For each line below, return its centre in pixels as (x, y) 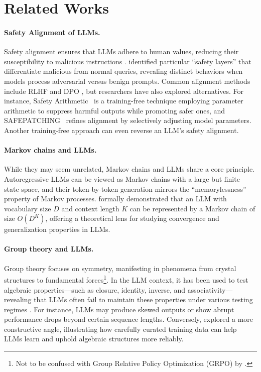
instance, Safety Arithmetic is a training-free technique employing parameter (124, 101)
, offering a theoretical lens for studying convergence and (132, 218)
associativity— (210, 289)
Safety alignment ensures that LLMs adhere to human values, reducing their (121, 51)
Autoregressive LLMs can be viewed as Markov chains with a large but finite (122, 178)
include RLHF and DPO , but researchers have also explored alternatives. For (124, 91)
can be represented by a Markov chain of (192, 208)
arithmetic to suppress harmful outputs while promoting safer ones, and (115, 110)
